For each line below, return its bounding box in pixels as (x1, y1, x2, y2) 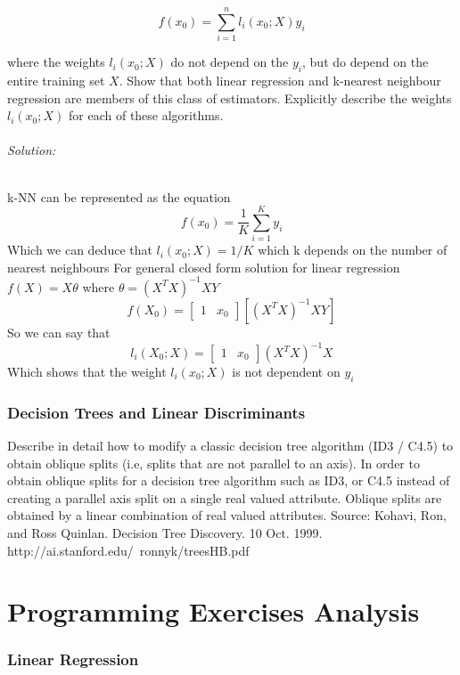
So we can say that (7, 322, 111, 341)
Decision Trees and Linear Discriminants (7, 401, 306, 423)
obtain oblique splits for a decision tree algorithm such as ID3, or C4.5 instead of (7, 471, 450, 490)
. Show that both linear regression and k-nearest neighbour (119, 70, 441, 89)
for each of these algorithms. (69, 106, 224, 125)
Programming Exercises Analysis (7, 593, 420, 630)
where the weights (7, 53, 105, 71)
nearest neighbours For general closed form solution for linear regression (7, 257, 400, 276)
